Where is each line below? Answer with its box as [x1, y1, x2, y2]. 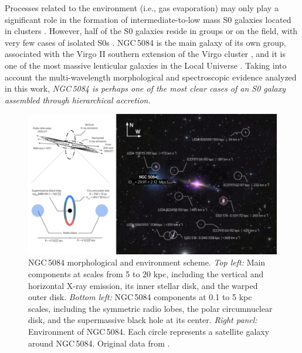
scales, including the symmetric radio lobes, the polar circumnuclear [28, 302, 273, 314]
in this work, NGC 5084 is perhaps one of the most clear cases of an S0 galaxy [5, 82, 286, 95]
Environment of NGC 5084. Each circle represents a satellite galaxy [28, 325, 270, 338]
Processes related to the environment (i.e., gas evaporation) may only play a [5, 2, 279, 14]
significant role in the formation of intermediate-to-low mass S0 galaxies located [5, 13, 291, 25]
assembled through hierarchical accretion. [5, 93, 151, 106]
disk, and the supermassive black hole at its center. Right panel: [28, 314, 257, 326]
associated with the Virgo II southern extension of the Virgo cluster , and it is [5, 48, 286, 60]
